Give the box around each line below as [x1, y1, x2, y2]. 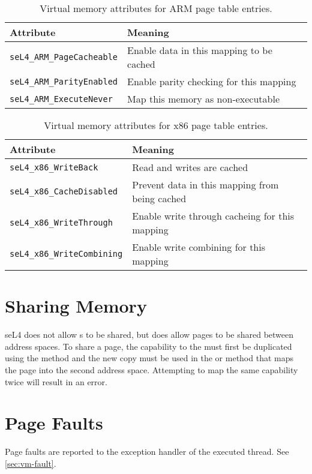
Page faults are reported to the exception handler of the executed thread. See [5, 445, 289, 458]
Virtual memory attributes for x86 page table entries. [44, 118, 268, 132]
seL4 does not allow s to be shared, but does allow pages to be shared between [5, 328, 294, 341]
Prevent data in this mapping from [132, 178, 279, 191]
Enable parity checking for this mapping [127, 74, 296, 88]
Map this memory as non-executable [127, 92, 280, 106]
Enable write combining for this [132, 240, 266, 254]
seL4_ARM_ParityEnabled [10, 76, 118, 86]
